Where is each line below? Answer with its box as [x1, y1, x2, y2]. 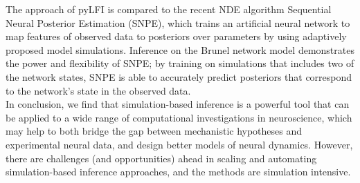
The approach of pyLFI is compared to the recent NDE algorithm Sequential [6, 2, 332, 16]
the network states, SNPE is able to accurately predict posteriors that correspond [6, 69, 352, 84]
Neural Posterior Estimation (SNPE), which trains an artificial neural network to [6, 15, 350, 30]
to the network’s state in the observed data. [6, 83, 191, 97]
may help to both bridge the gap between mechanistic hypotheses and [6, 124, 303, 138]
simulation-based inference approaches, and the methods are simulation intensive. [6, 164, 351, 179]
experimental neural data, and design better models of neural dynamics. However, [6, 137, 353, 151]
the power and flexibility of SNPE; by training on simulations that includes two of [6, 56, 354, 70]
